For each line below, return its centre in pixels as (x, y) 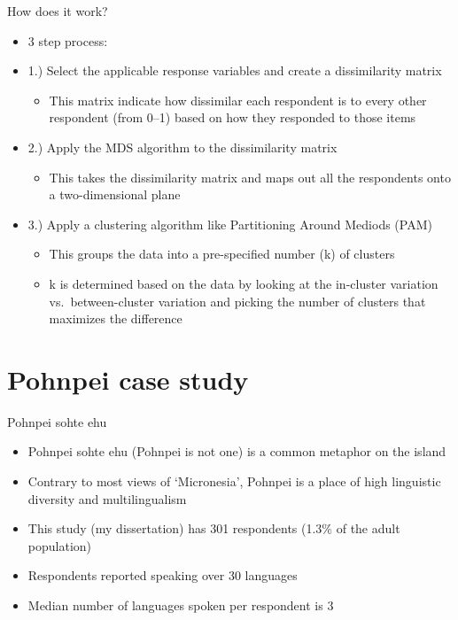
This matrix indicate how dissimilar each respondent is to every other (238, 100)
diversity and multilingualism (107, 498)
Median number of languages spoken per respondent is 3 (181, 605)
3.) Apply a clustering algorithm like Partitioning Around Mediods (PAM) (230, 224)
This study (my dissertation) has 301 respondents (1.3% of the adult (214, 528)
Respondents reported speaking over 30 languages (163, 575)
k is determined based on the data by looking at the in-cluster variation (244, 283)
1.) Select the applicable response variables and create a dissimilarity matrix (235, 70)
